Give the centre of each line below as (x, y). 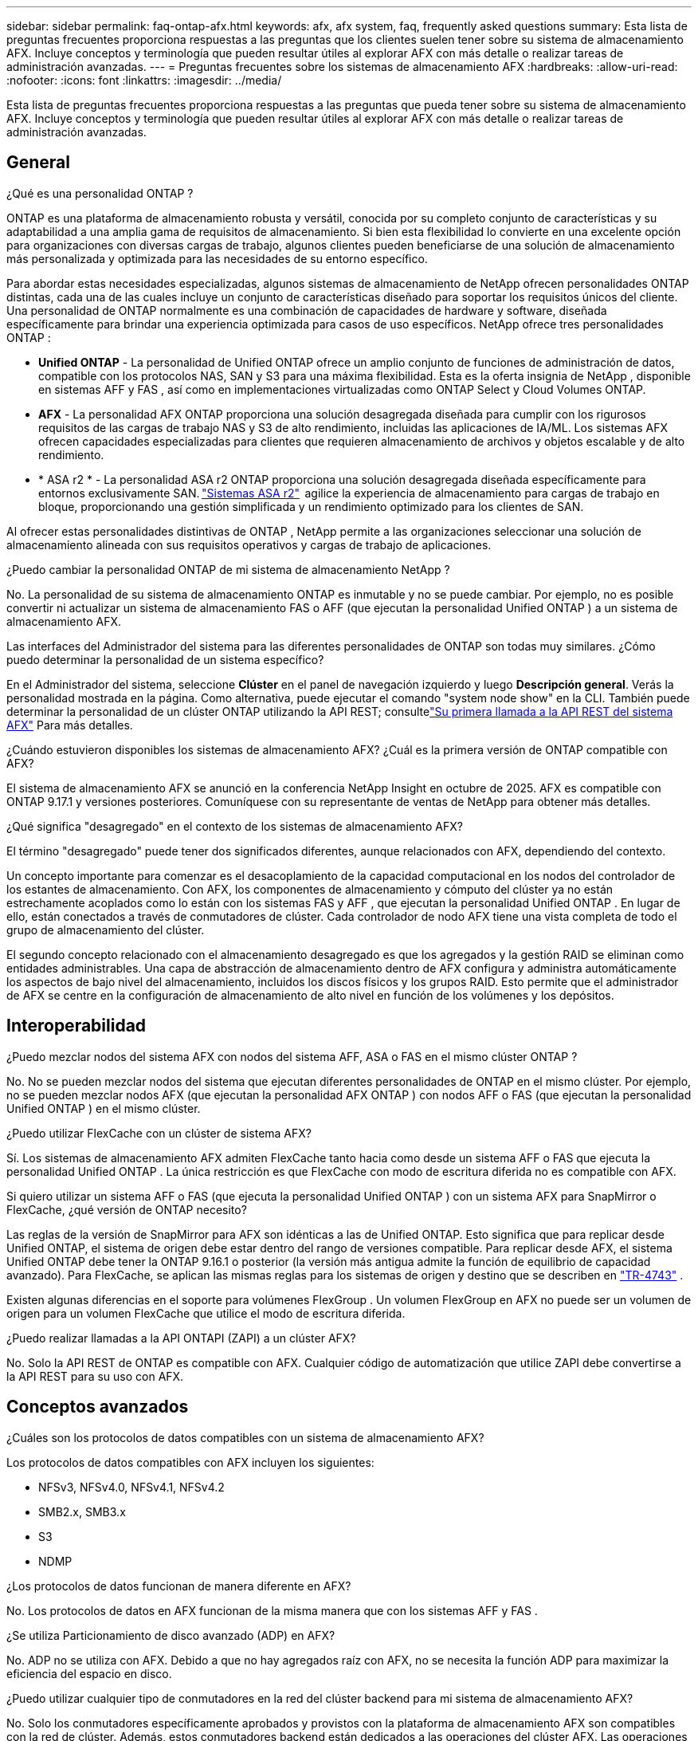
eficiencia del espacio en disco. (89, 1673)
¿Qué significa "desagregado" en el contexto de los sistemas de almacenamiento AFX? (235, 826)
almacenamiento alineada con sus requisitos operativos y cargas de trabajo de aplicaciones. (249, 544)
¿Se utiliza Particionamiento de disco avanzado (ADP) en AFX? (171, 1635)
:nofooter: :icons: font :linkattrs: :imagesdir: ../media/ (144, 80)
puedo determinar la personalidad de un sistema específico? (165, 659)
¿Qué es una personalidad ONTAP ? (100, 193)
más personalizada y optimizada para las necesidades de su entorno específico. (217, 258)
